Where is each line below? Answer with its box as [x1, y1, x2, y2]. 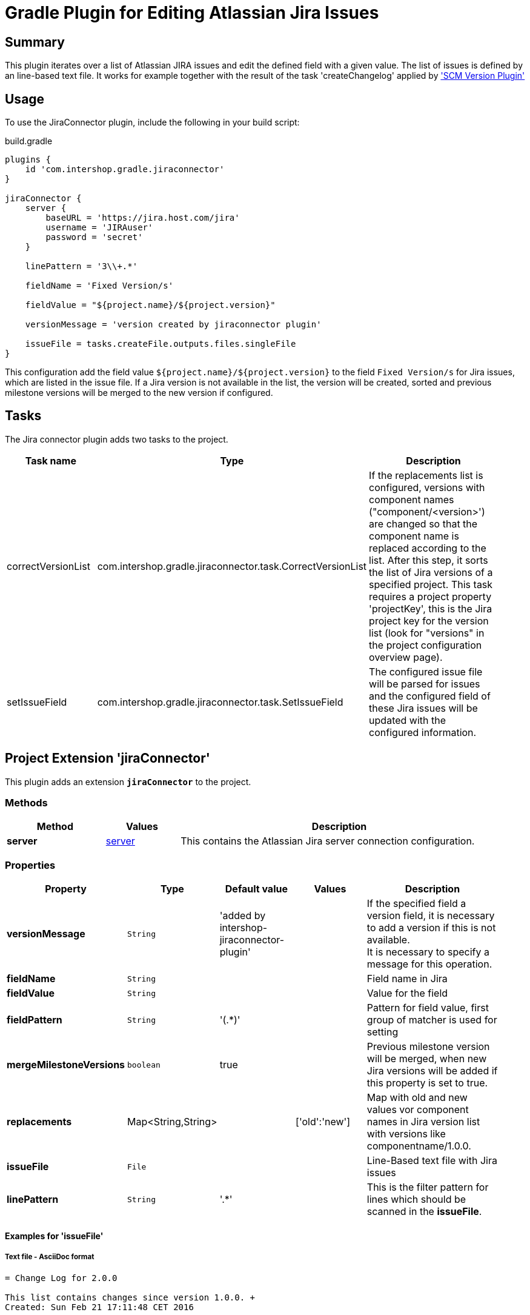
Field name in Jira [366, 972, 448, 985]
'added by [219, 909, 266, 922]
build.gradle [5, 136, 53, 147]
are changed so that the [369, 517, 478, 530]
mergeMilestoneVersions [7, 1059, 125, 1071]
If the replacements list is [369, 469, 483, 481]
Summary [5, 34, 65, 50]
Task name [25, 454, 76, 467]
